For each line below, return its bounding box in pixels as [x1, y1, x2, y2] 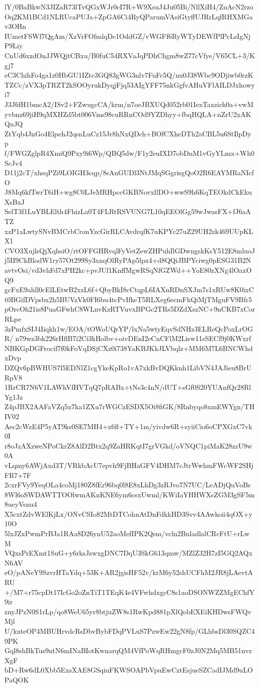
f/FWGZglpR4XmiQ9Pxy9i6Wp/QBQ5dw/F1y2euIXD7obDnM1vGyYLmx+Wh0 [4, 147, 255, 158]
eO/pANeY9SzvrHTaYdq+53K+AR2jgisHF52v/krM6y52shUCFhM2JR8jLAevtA [4, 567, 253, 577]
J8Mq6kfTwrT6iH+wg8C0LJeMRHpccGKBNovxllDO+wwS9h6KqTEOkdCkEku [4, 187, 252, 197]
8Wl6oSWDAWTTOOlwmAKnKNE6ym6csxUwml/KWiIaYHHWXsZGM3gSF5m [4, 489, 255, 499]
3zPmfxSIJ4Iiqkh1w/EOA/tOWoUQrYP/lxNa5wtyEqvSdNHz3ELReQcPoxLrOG [4, 323, 253, 334]
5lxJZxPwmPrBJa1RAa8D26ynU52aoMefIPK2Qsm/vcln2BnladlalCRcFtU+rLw [4, 528, 250, 539]
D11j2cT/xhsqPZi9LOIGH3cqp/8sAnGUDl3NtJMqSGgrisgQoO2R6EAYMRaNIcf [4, 167, 254, 178]
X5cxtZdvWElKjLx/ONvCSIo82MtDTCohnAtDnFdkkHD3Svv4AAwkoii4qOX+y [4, 508, 253, 519]
